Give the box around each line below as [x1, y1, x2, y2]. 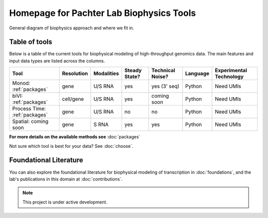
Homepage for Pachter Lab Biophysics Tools [9, 7, 196, 18]
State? [124, 73, 140, 80]
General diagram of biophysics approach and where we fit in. [9, 25, 134, 31]
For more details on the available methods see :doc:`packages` [9, 134, 140, 140]
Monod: [12, 80, 31, 87]
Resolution [62, 70, 88, 77]
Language [185, 70, 209, 77]
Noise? [151, 73, 169, 80]
